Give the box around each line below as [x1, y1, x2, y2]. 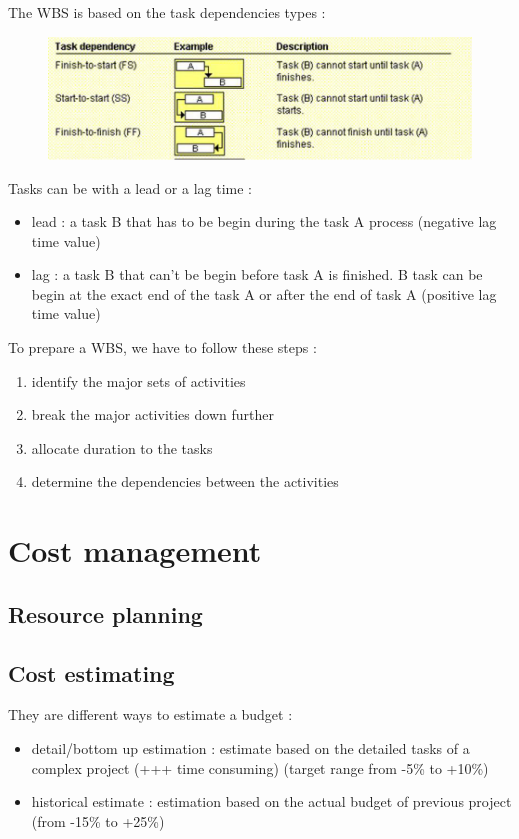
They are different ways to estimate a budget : [8, 704, 293, 725]
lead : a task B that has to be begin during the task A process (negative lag [31, 211, 497, 232]
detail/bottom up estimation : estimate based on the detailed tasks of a [31, 738, 470, 758]
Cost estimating [8, 657, 175, 688]
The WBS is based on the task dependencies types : [8, 2, 326, 22]
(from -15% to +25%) [31, 810, 165, 831]
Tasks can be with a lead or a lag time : [8, 177, 252, 198]
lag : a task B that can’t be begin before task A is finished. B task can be [31, 264, 483, 285]
